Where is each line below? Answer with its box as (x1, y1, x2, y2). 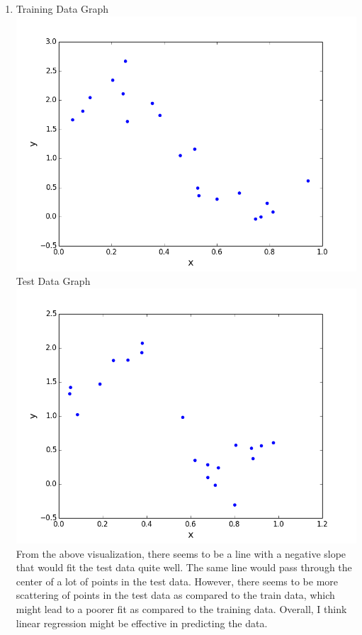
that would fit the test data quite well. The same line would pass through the (16, 560, 352, 575)
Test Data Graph (16, 274, 91, 288)
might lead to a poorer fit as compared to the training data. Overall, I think (16, 602, 347, 617)
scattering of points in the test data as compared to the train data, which (16, 588, 335, 602)
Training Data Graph (16, 1, 109, 16)
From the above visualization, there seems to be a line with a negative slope (16, 546, 346, 561)
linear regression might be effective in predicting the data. (16, 615, 268, 630)
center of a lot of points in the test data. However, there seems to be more (16, 573, 339, 588)
